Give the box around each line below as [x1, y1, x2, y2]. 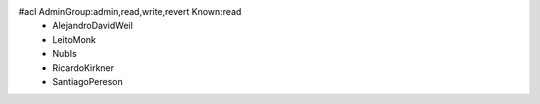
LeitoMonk [52, 33, 97, 45]
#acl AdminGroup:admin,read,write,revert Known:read [18, 6, 242, 17]
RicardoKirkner [52, 61, 115, 74]
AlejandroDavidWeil [52, 20, 134, 32]
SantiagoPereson [52, 75, 124, 87]
